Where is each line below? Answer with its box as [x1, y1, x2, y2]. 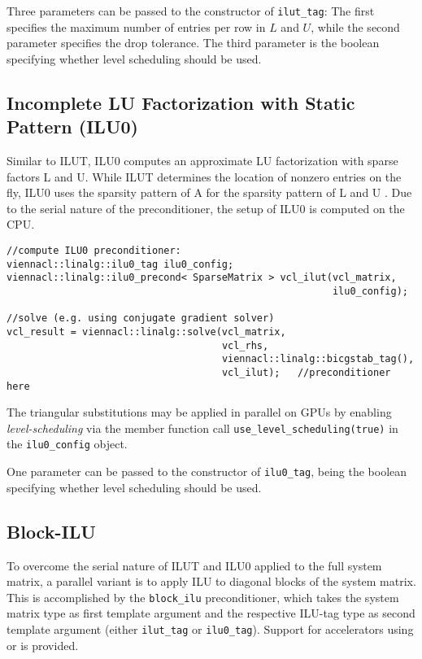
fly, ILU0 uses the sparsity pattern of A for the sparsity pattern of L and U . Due [7, 184, 412, 201]
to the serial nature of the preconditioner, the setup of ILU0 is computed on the [7, 199, 405, 216]
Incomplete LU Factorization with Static [7, 89, 355, 115]
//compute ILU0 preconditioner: [7, 245, 181, 256]
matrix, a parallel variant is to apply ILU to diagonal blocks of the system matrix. [7, 573, 416, 590]
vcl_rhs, [221, 339, 269, 351]
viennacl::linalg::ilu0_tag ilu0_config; [7, 258, 234, 270]
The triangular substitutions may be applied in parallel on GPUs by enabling [7, 404, 392, 421]
